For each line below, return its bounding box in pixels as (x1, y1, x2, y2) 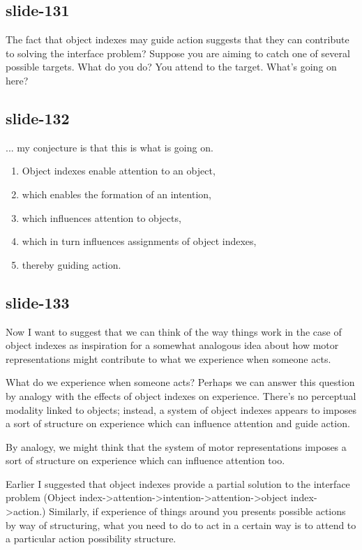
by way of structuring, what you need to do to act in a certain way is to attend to (6, 517, 356, 532)
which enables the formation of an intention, (22, 186, 211, 201)
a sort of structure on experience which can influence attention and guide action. (6, 416, 350, 431)
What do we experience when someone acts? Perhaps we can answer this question (6, 375, 355, 389)
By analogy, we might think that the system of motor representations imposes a (6, 439, 347, 454)
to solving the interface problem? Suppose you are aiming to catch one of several (6, 45, 350, 60)
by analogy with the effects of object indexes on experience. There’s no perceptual (6, 388, 356, 403)
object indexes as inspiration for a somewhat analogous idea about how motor (6, 338, 339, 352)
